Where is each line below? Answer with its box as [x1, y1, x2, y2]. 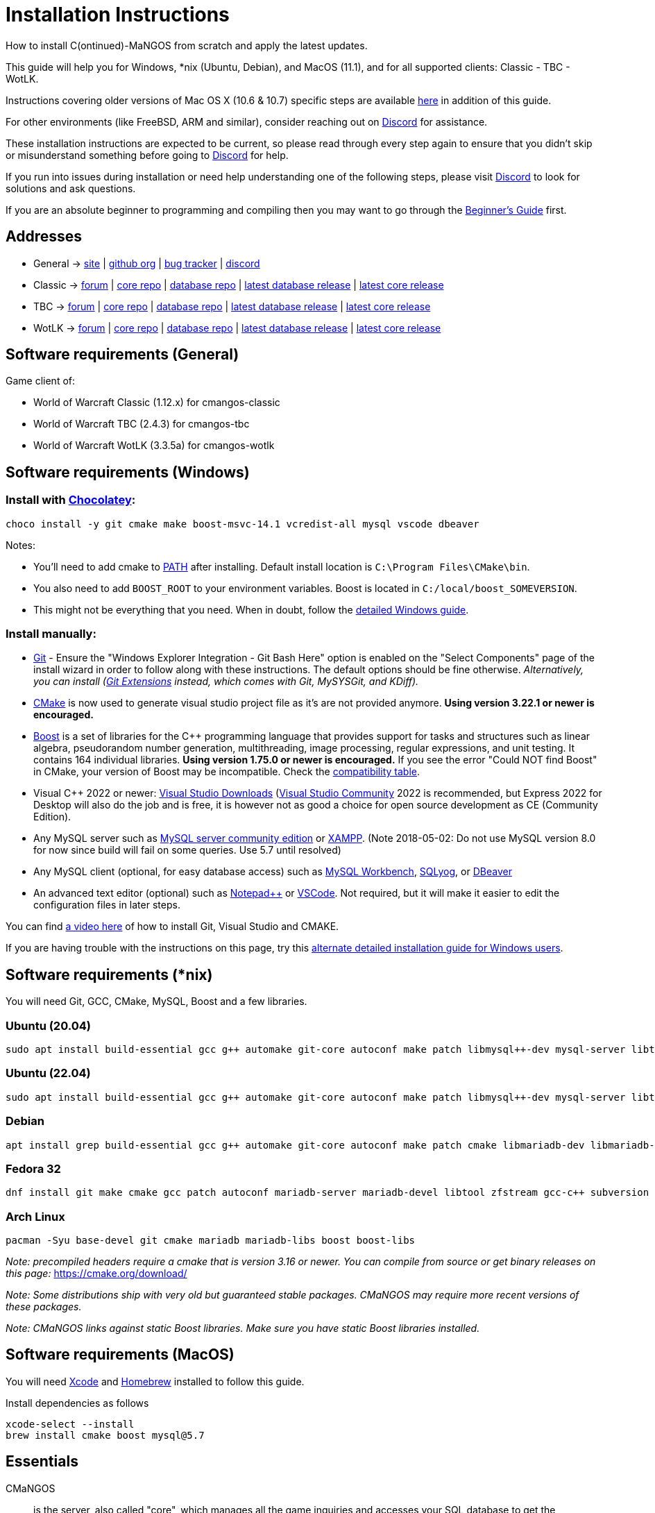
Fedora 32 [6, 1161, 61, 1176]
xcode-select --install [6, 1418, 135, 1430]
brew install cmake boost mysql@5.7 [6, 1429, 205, 1441]
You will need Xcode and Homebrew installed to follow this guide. [6, 1375, 305, 1387]
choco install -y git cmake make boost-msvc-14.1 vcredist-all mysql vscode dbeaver [6, 518, 479, 530]
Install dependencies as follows [6, 1396, 149, 1409]
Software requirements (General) [6, 346, 239, 364]
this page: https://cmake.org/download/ [6, 1267, 187, 1279]
